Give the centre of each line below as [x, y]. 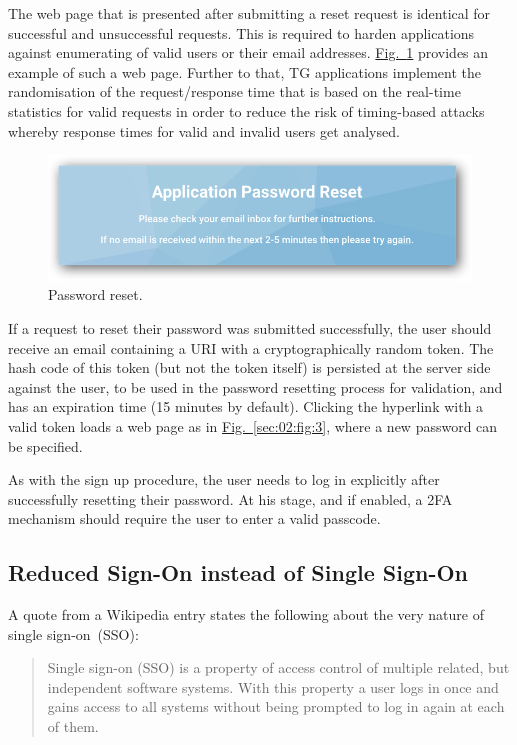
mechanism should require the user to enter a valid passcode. [194, 518]
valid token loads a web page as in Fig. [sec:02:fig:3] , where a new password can [253, 425]
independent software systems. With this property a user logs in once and [273, 686]
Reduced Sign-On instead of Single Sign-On [238, 572]
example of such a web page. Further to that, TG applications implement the [245, 71]
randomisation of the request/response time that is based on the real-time [234, 91]
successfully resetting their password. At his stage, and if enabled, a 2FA [230, 498]
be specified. [45, 445]
